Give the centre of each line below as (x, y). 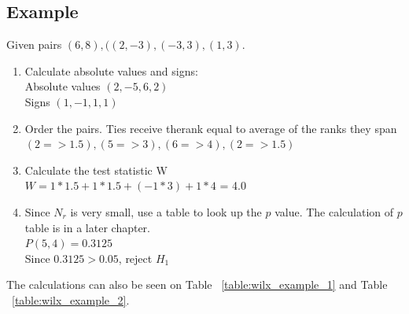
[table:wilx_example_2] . (71, 299)
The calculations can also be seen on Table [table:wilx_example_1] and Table (197, 284)
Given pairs (34, 44)
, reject (135, 258)
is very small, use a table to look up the (166, 211)
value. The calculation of (334, 211)
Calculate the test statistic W (96, 170)
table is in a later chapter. (88, 227)
